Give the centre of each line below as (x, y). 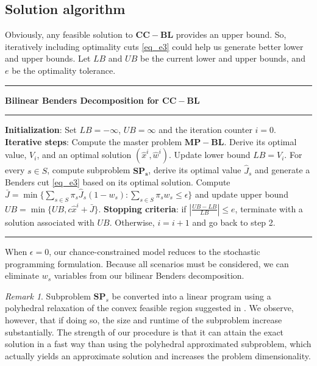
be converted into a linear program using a (191, 296)
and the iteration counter (205, 130)
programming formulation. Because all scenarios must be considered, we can (147, 263)
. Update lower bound (210, 155)
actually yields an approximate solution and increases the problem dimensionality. (158, 355)
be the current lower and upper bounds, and (223, 58)
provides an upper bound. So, (231, 34)
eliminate (22, 275)
